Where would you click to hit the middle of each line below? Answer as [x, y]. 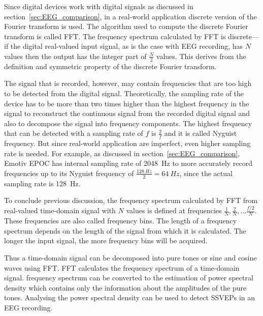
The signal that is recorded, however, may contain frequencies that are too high [128, 83]
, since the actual [206, 173]
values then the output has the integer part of [75, 56]
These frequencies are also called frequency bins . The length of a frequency [121, 221]
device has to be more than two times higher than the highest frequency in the [127, 103]
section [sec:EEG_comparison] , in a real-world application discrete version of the [130, 16]
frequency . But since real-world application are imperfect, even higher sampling [127, 143]
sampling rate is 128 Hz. [42, 183]
